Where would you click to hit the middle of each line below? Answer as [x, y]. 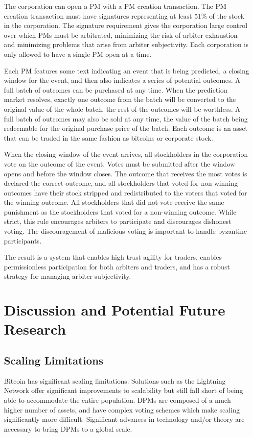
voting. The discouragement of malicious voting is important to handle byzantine [126, 231]
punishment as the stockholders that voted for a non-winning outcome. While [120, 211]
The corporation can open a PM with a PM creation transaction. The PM [115, 6]
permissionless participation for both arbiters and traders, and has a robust [117, 266]
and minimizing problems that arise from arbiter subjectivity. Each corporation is [126, 44]
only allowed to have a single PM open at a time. [78, 54]
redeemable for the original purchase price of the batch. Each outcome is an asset [126, 128]
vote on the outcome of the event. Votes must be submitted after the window [120, 163]
